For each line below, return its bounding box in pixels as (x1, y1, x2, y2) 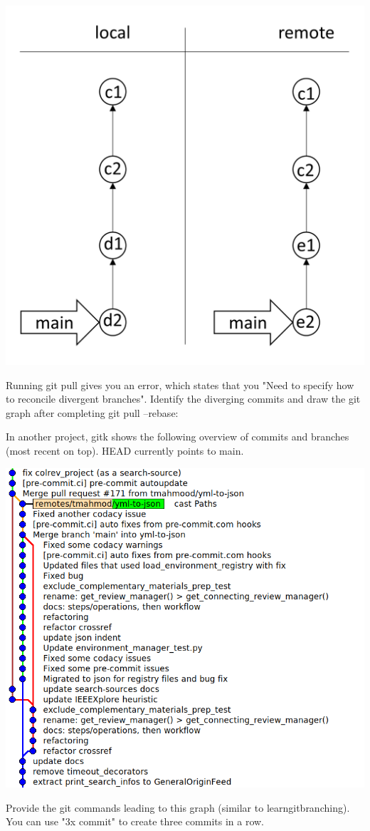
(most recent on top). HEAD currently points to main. (6, 443, 244, 458)
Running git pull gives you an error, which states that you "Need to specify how (6, 377, 354, 392)
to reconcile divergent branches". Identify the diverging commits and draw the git (6, 391, 361, 406)
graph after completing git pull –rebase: (6, 405, 179, 420)
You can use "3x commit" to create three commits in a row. (6, 814, 265, 829)
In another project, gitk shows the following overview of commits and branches (6, 429, 349, 444)
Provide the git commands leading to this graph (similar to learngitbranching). (6, 800, 350, 815)
